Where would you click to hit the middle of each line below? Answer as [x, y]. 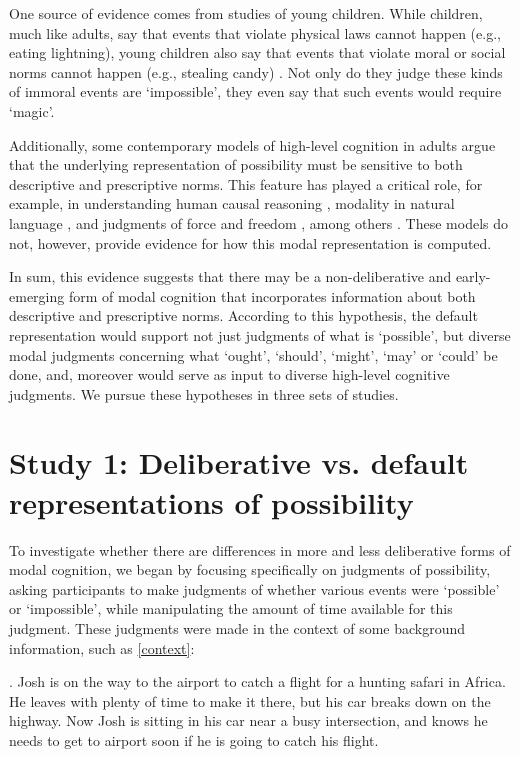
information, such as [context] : [102, 647]
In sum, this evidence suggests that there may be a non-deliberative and [230, 276]
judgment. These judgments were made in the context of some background [237, 627]
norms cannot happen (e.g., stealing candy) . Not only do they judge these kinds [256, 71]
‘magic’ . [32, 110]
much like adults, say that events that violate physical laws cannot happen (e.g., [255, 32]
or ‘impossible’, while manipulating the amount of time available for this [231, 608]
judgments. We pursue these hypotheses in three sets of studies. [204, 393]
